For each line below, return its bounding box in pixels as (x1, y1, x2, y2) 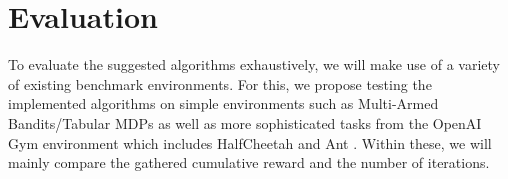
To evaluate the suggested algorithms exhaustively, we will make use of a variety (8, 54, 500, 75)
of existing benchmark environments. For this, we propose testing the (8, 73, 432, 94)
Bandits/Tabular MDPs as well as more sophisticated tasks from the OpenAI (8, 112, 482, 133)
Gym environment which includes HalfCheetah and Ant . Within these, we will (8, 132, 492, 153)
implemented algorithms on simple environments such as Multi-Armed (8, 93, 439, 114)
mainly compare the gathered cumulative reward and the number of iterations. (8, 152, 490, 173)
